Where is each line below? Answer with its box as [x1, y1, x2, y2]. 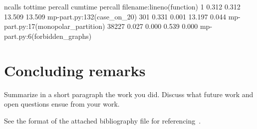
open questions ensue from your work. [4, 99, 120, 109]
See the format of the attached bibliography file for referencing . [4, 115, 201, 126]
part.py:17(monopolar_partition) [4, 21, 105, 31]
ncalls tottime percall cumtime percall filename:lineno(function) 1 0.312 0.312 [4, 1, 241, 11]
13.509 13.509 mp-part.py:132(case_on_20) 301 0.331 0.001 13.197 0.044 [4, 11, 227, 21]
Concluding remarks [4, 60, 146, 80]
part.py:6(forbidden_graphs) [4, 30, 92, 41]
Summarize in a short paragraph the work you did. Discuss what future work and [4, 89, 254, 99]
